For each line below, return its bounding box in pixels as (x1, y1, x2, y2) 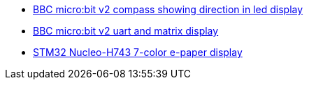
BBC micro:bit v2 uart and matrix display (33, 25, 219, 37)
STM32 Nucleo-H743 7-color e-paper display (33, 46, 243, 58)
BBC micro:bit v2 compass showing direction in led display (33, 3, 303, 15)
